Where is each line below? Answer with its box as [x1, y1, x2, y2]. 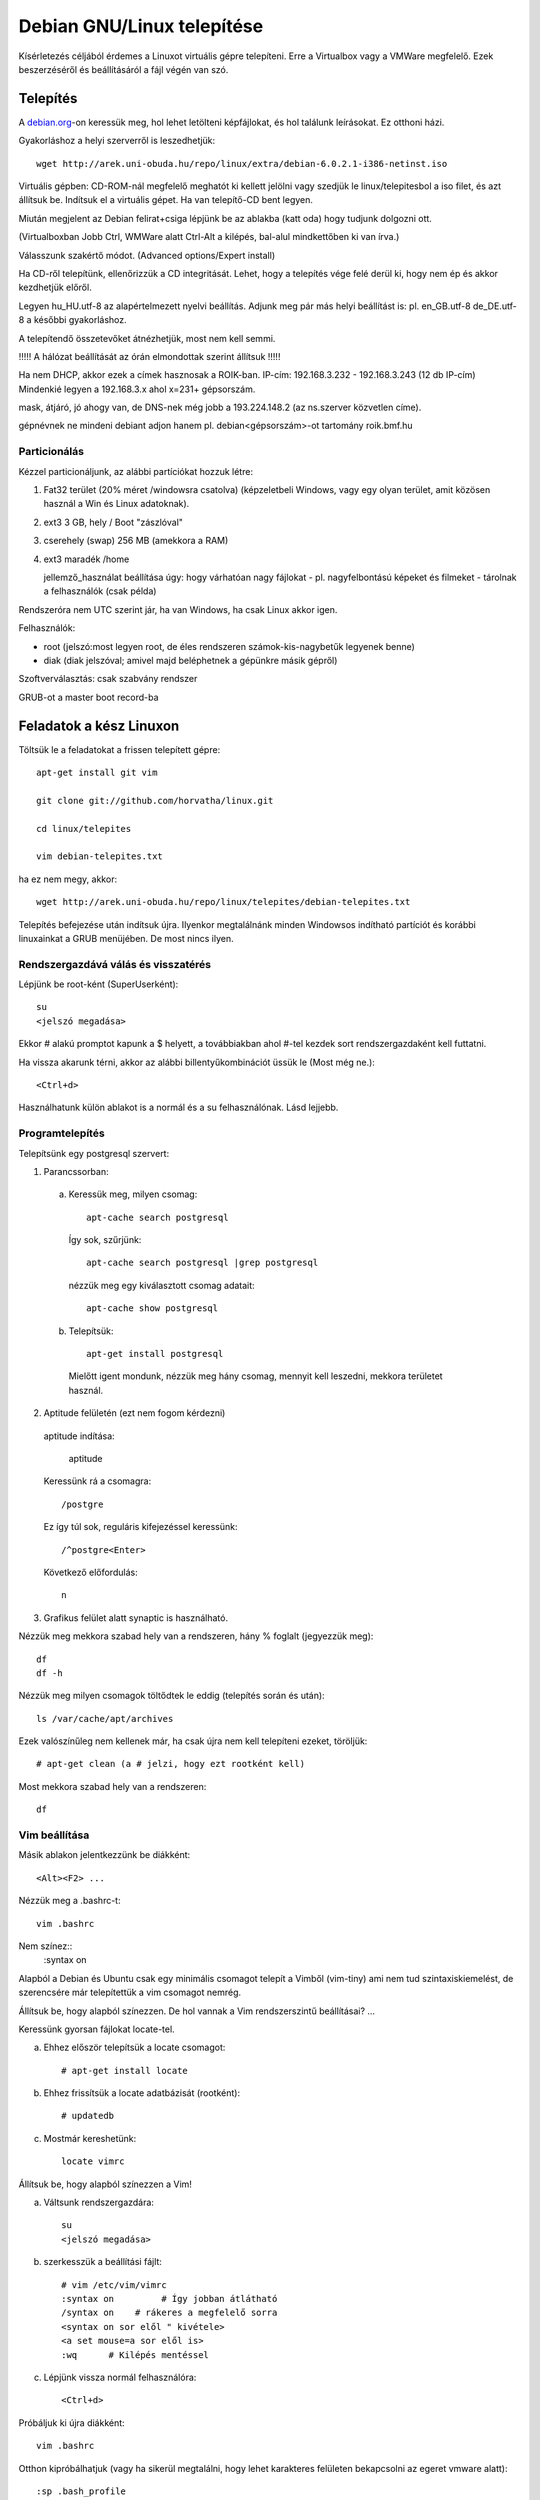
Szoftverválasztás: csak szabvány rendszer [18, 673, 198, 685]
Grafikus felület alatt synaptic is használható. [43, 1611, 229, 1624]
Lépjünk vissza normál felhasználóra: [43, 2371, 197, 2383]
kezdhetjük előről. [18, 281, 92, 294]
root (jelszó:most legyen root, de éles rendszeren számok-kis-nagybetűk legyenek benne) [43, 640, 415, 652]
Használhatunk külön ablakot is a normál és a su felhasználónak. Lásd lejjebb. [18, 1101, 339, 1114]
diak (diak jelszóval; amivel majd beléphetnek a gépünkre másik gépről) [43, 654, 338, 666]
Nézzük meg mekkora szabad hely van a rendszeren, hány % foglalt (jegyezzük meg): [18, 1630, 374, 1642]
